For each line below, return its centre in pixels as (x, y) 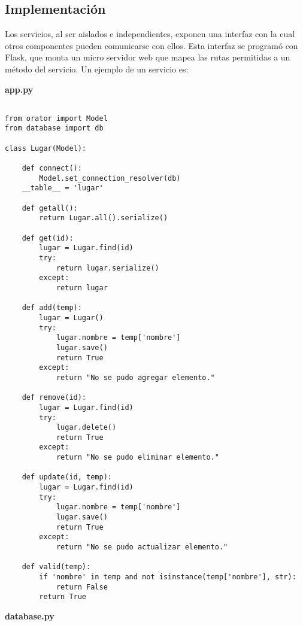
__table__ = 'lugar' (63, 188)
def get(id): (48, 238)
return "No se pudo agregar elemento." (135, 377)
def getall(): (50, 208)
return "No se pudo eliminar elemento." (137, 458)
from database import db (54, 128)
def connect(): (52, 168)
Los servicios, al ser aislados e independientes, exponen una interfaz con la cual (150, 34)
